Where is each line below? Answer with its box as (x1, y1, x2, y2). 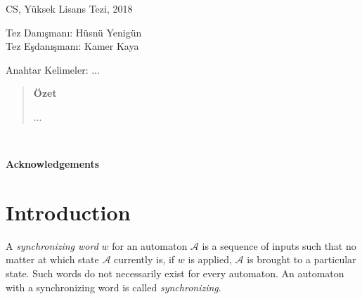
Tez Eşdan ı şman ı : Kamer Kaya (6, 39, 139, 53)
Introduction (6, 197, 131, 226)
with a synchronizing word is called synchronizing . (6, 279, 221, 294)
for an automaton (112, 238, 188, 253)
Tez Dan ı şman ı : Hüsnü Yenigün (6, 25, 142, 39)
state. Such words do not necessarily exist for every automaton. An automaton (6, 266, 344, 281)
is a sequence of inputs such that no (202, 238, 356, 253)
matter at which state (6, 252, 99, 267)
